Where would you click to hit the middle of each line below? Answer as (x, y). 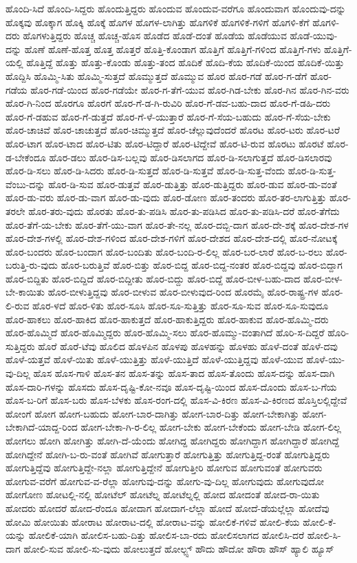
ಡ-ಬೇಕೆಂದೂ (26, 157)
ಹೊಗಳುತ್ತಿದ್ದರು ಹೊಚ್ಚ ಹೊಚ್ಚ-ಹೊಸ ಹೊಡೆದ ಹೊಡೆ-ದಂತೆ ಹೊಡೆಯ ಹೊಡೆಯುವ (155, 35)
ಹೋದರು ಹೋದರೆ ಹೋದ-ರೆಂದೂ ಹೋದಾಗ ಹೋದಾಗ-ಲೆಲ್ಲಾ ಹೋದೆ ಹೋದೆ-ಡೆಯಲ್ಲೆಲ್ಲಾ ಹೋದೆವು (167, 508)
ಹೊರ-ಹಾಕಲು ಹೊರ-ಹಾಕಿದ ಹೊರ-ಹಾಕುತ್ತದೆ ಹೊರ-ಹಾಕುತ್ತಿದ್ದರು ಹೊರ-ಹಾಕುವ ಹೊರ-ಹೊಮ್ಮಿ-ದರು (167, 319)
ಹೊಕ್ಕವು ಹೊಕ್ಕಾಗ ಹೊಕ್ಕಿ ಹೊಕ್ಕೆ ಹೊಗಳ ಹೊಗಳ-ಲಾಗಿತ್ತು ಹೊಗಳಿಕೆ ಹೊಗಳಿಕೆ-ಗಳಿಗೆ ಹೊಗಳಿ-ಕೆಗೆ (158, 22)
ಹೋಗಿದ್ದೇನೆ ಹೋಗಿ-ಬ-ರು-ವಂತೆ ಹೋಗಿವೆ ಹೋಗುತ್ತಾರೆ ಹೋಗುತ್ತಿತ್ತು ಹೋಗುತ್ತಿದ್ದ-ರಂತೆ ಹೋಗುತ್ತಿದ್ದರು (168, 454)
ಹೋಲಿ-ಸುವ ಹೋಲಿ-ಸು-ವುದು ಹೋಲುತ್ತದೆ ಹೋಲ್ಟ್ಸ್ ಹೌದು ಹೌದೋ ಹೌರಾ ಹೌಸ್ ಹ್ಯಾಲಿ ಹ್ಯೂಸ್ (179, 548)
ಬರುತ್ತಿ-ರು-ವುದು (32, 265)
